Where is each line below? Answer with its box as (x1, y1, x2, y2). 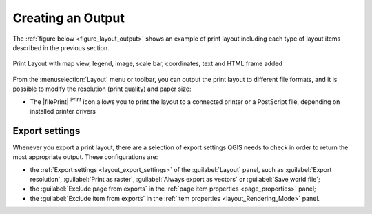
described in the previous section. (12, 43, 110, 52)
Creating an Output (12, 10, 125, 25)
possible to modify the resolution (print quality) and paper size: (12, 85, 192, 93)
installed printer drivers (30, 107, 96, 115)
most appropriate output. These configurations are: (12, 153, 158, 161)
